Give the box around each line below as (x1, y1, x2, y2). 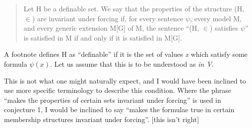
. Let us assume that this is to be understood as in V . (50, 58, 214, 69)
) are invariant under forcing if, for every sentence (32, 13, 184, 23)
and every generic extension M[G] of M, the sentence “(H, (23, 23, 199, 33)
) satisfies (209, 23, 238, 33)
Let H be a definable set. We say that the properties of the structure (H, (23, 3, 245, 13)
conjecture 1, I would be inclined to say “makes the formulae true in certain (4, 104, 235, 115)
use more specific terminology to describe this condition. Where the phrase (4, 85, 231, 95)
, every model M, (190, 13, 242, 23)
